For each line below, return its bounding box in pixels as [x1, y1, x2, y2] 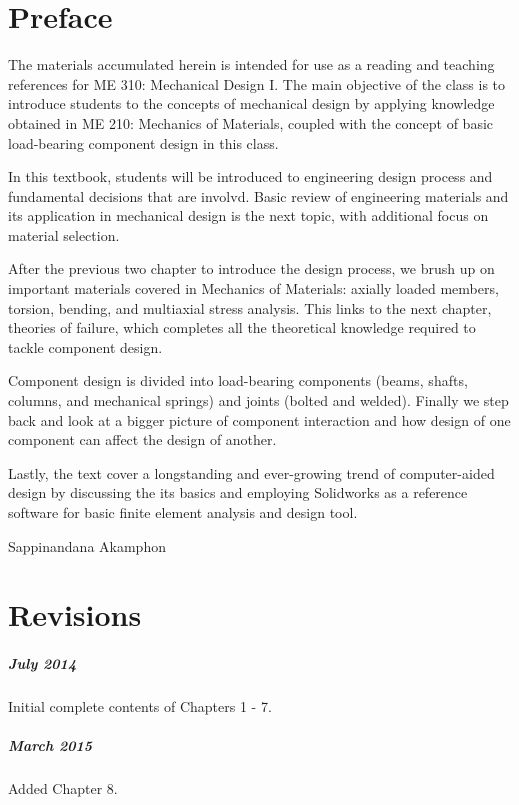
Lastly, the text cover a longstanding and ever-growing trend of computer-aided [8, 462, 495, 483]
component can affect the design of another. [8, 429, 277, 450]
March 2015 [8, 735, 93, 756]
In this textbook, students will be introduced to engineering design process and [8, 166, 493, 187]
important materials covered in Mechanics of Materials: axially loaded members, [8, 278, 499, 299]
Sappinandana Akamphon [8, 535, 166, 556]
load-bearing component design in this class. [8, 132, 279, 153]
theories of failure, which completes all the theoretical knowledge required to [8, 317, 476, 338]
